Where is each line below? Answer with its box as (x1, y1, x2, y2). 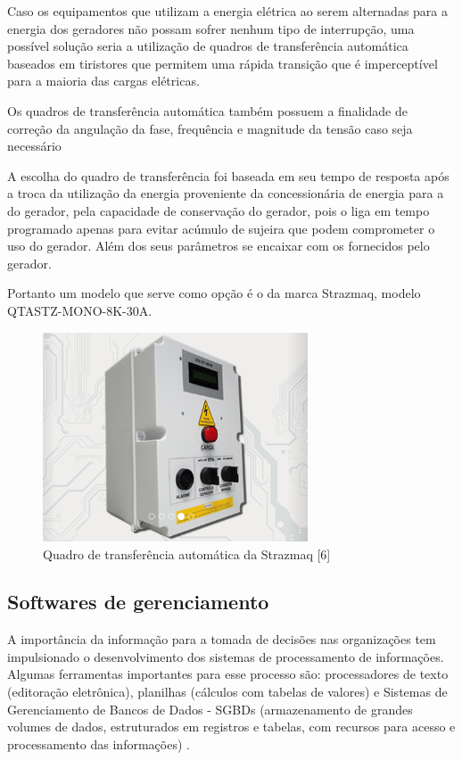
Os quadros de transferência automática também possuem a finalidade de (7, 101, 408, 120)
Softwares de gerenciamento (7, 588, 269, 615)
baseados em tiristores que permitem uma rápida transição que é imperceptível (7, 54, 438, 72)
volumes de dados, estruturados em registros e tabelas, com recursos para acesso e (7, 717, 456, 736)
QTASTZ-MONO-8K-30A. (7, 301, 153, 319)
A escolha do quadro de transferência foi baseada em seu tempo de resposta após (7, 166, 450, 185)
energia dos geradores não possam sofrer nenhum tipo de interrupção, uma (7, 19, 415, 37)
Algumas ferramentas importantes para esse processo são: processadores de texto (7, 665, 449, 683)
